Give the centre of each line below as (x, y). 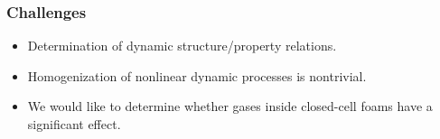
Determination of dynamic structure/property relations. (182, 46)
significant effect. (74, 124)
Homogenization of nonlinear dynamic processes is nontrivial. (197, 75)
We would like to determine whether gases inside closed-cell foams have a (230, 106)
